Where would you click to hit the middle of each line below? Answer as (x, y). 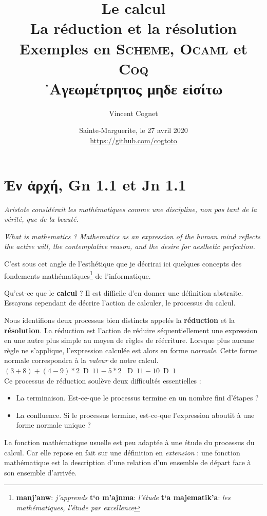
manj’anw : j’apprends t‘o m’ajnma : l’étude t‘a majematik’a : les (123, 497)
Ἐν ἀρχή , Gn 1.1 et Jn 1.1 (95, 184)
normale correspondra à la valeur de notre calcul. (81, 360)
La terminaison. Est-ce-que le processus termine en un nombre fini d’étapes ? (137, 398)
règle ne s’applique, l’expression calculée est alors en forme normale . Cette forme (131, 350)
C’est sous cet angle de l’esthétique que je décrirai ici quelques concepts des (123, 263)
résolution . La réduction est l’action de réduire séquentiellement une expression (131, 330)
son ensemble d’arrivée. (41, 472)
